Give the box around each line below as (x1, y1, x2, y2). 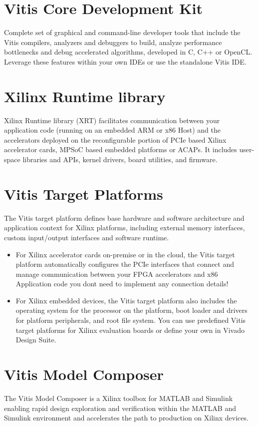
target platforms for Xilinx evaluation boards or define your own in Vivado (15, 324, 245, 335)
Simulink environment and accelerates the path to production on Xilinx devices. (4, 412, 249, 423)
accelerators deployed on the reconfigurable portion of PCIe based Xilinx (4, 134, 227, 145)
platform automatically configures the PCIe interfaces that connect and (15, 259, 234, 269)
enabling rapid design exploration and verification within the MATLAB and (4, 402, 236, 413)
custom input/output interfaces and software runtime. (4, 232, 169, 242)
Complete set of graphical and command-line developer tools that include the (4, 27, 241, 38)
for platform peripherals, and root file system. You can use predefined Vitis (15, 315, 246, 325)
